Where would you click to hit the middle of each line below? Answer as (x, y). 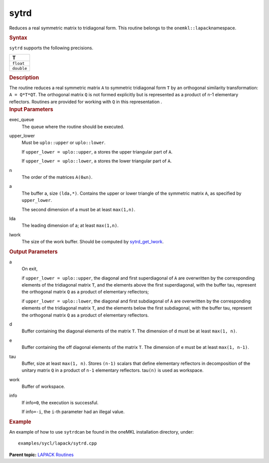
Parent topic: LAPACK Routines (42, 455)
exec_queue (22, 120)
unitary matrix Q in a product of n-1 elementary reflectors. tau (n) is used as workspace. (113, 370)
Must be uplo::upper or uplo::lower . (64, 143)
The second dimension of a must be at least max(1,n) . (78, 209)
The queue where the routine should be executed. (73, 127)
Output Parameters (33, 252)
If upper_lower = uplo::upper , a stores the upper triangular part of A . (97, 152)
